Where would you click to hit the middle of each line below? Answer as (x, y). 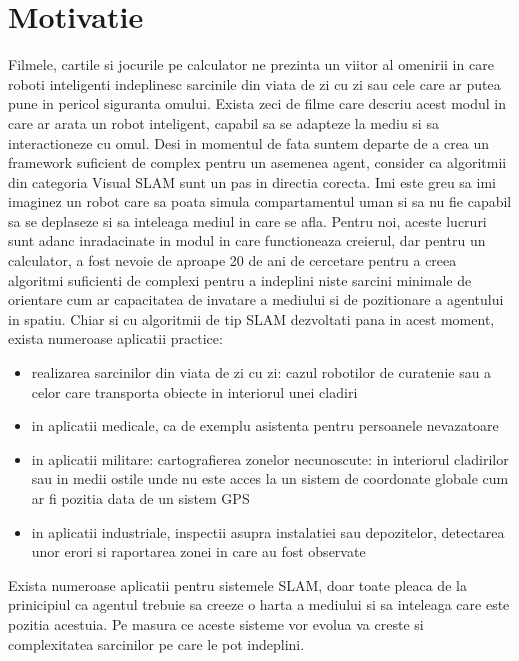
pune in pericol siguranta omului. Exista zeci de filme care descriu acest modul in (257, 103)
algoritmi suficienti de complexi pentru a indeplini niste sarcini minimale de (240, 279)
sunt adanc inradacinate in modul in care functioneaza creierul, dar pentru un (247, 240)
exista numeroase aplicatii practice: (115, 338)
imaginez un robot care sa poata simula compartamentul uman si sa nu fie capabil (260, 201)
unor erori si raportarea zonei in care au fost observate (198, 551)
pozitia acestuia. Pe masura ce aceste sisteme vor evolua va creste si (216, 623)
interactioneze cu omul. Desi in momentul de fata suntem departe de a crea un (249, 142)
